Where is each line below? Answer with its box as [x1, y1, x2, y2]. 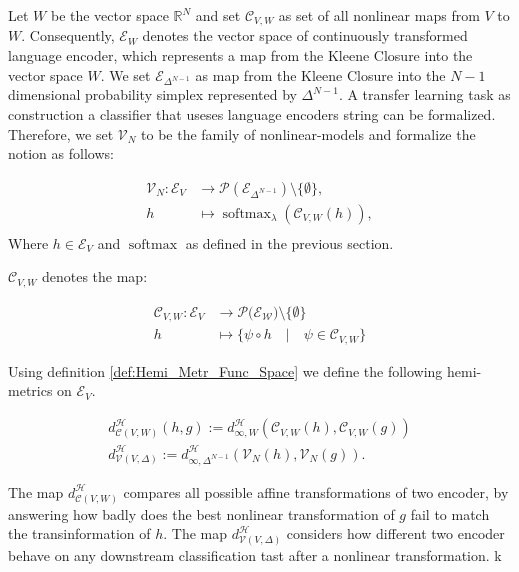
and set [195, 5, 241, 25]
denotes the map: [41, 266, 148, 287]
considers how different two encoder [286, 523, 505, 544]
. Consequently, [21, 25, 115, 46]
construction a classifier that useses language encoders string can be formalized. [8, 103, 496, 124]
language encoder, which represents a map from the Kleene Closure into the [8, 45, 473, 66]
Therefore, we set [8, 123, 114, 144]
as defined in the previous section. [185, 232, 394, 253]
